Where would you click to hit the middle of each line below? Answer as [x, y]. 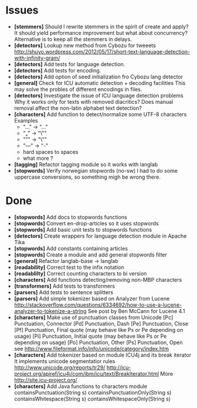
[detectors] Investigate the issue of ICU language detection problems [99, 96]
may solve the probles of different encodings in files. [78, 89]
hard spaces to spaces [51, 152]
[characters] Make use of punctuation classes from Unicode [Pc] [93, 317]
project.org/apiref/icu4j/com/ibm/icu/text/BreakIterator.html [86, 374]
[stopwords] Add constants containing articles [71, 248]
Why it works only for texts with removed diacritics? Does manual [93, 101]
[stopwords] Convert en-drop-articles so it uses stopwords [86, 223]
